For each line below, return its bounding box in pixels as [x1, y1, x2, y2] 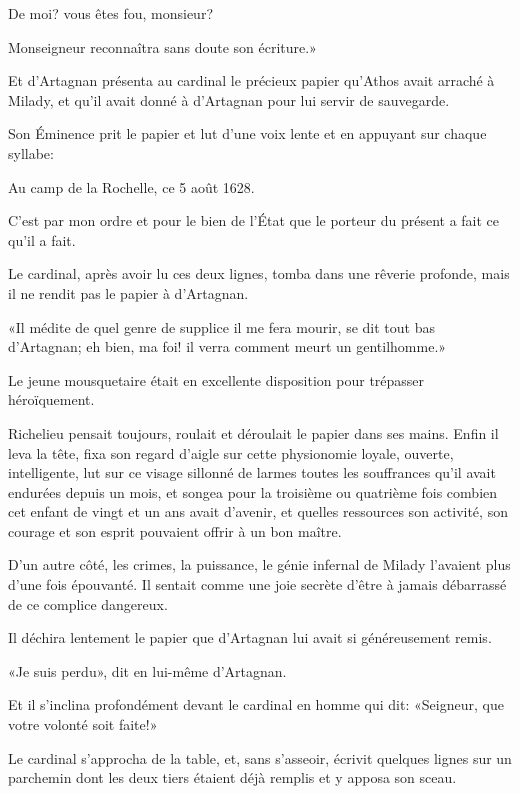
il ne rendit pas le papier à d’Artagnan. [8, 282, 249, 303]
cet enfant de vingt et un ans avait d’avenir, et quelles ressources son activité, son [8, 501, 508, 522]
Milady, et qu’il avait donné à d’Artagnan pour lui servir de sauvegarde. [8, 89, 450, 110]
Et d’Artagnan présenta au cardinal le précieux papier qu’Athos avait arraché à [8, 70, 495, 91]
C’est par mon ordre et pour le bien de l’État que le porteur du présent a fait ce [8, 210, 500, 231]
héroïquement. [8, 389, 95, 410]
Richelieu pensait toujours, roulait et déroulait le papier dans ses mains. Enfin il [8, 422, 499, 443]
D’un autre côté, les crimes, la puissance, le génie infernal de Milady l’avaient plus [8, 554, 511, 575]
